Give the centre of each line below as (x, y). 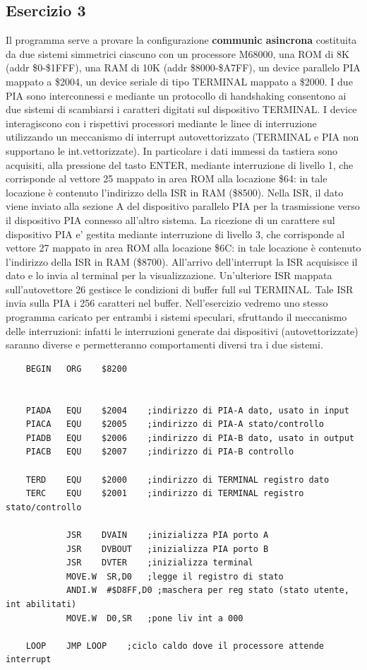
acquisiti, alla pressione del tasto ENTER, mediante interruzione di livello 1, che (180, 164)
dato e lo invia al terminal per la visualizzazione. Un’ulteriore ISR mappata (169, 275)
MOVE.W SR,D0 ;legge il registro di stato (175, 576)
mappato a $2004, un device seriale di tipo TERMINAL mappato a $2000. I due (179, 81)
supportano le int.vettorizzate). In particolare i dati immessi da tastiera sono (172, 150)
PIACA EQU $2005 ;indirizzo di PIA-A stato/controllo (175, 424)
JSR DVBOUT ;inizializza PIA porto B (167, 549)
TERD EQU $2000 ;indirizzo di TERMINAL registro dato (178, 480)
